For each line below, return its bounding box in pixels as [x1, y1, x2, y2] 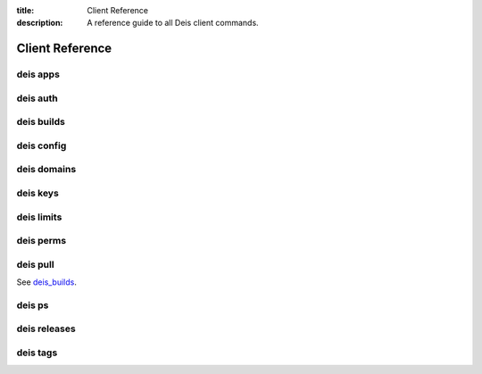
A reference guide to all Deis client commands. [87, 18, 259, 29]
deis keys [16, 187, 60, 199]
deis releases [16, 322, 76, 335]
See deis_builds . [16, 277, 78, 287]
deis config [16, 139, 67, 152]
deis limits [16, 211, 62, 223]
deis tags [16, 346, 58, 359]
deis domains [16, 163, 77, 176]
